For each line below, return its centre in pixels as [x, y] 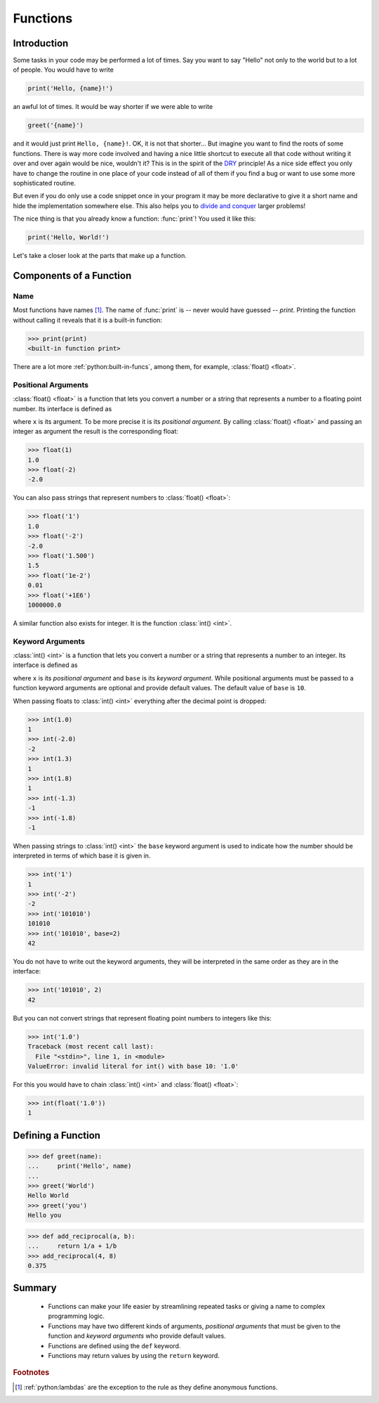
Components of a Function [72, 275]
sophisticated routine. [45, 183]
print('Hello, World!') [69, 238]
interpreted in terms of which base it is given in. [82, 856]
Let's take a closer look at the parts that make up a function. [100, 256]
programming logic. [77, 1316]
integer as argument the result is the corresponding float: [96, 432]
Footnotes [31, 1373]
